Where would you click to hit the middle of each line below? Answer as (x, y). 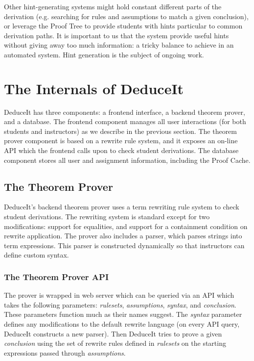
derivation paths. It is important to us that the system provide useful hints (116, 35)
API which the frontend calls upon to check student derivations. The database (121, 150)
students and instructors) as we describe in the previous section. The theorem (120, 131)
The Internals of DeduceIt (94, 88)
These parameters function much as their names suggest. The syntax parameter (123, 314)
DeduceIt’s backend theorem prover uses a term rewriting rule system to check (122, 207)
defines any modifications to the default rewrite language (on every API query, (122, 324)
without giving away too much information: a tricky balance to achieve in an (119, 45)
